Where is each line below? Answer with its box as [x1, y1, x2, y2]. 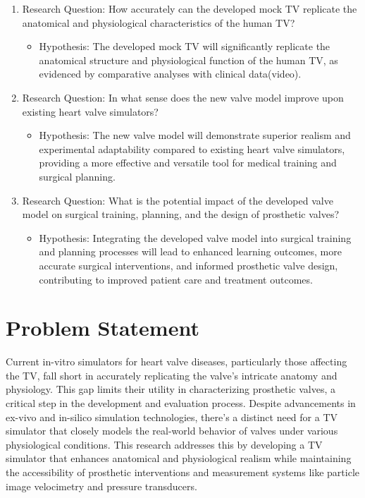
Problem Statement [6, 313, 199, 342]
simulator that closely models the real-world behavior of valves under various [6, 423, 338, 438]
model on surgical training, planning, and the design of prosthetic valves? [22, 207, 340, 221]
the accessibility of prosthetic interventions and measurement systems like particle [6, 464, 359, 479]
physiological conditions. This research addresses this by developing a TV [6, 437, 323, 451]
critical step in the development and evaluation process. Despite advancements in [6, 396, 356, 410]
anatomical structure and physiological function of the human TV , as [39, 52, 338, 67]
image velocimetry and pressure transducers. [6, 478, 197, 493]
